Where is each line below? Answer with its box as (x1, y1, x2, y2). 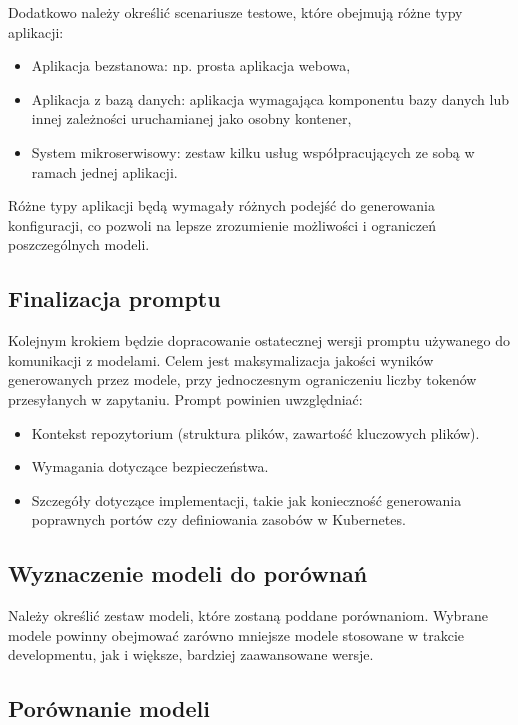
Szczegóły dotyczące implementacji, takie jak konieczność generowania (31, 489, 462, 510)
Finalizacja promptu (8, 283, 221, 314)
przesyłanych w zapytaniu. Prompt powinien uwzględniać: (8, 388, 363, 409)
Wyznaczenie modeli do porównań (8, 558, 368, 589)
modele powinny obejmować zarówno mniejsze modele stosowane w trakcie (8, 624, 465, 645)
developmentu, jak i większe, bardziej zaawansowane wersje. (8, 644, 374, 665)
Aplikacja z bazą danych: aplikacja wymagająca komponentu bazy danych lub (31, 88, 509, 109)
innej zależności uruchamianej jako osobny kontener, (31, 108, 352, 129)
